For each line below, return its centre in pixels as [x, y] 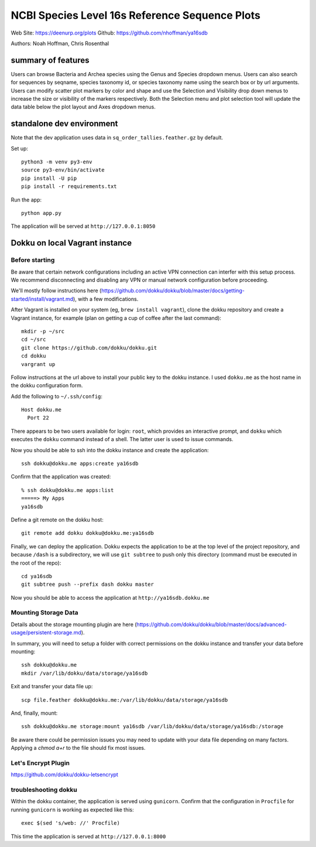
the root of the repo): [36, 563]
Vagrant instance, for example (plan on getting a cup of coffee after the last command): [116, 318]
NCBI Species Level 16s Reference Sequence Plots [135, 15]
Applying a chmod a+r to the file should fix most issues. [78, 748]
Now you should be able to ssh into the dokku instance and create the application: [110, 450]
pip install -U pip [49, 178]
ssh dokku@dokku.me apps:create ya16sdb [80, 464]
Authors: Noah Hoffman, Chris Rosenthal [60, 43]
